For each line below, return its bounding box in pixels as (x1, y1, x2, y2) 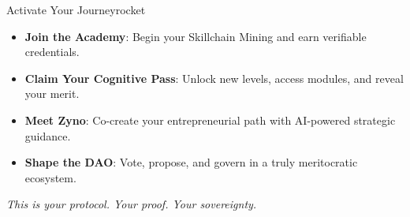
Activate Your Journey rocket (6, 2, 146, 17)
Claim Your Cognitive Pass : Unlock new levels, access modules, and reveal (24, 69, 404, 86)
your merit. (24, 85, 80, 102)
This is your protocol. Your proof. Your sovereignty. (6, 196, 257, 212)
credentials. (24, 43, 80, 60)
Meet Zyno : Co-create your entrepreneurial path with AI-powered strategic (24, 111, 396, 128)
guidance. (24, 127, 71, 144)
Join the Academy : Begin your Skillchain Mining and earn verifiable (24, 28, 367, 44)
